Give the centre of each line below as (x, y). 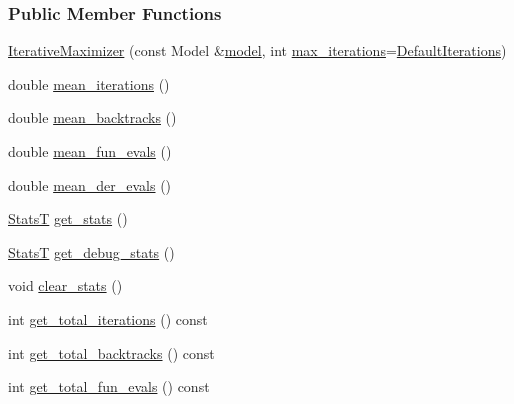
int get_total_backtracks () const (111, 352)
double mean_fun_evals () (90, 151)
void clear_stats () (65, 285)
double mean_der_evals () (90, 184)
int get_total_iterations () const (108, 318)
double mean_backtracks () (92, 117)
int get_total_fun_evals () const (109, 386)
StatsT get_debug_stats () (91, 251)
